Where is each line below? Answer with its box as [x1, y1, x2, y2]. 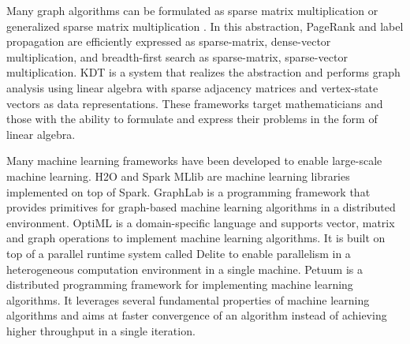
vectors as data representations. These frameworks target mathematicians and [6, 95, 383, 111]
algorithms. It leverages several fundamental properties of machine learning [6, 291, 370, 308]
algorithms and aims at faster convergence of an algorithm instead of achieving [6, 307, 387, 323]
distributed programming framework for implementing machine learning [6, 276, 353, 293]
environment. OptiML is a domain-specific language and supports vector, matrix [6, 214, 395, 230]
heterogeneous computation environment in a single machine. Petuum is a [6, 260, 363, 277]
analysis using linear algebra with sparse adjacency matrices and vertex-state [6, 79, 378, 95]
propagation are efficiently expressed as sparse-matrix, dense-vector [6, 33, 331, 50]
